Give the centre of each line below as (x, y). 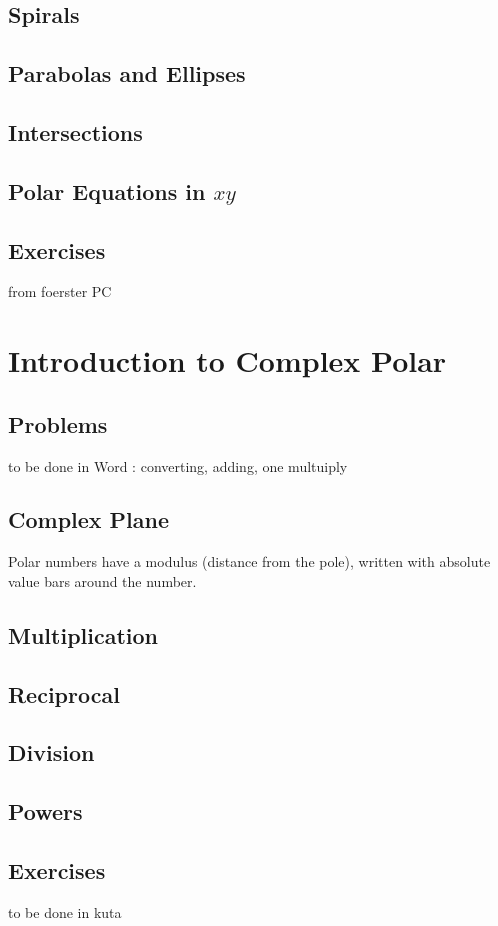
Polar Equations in (107, 190)
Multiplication (83, 634)
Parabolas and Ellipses (127, 73)
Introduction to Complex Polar (227, 360)
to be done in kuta (65, 911)
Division (51, 752)
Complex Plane (89, 519)
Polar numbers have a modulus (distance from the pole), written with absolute (249, 561)
